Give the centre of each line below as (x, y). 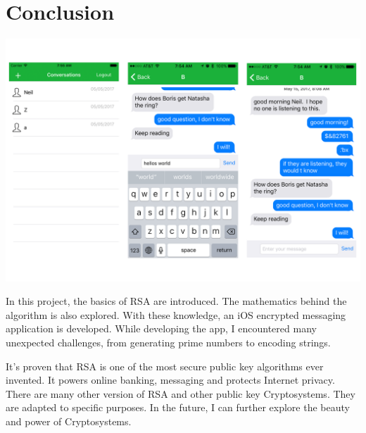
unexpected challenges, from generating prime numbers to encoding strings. (168, 343)
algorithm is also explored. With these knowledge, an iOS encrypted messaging (176, 314)
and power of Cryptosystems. (69, 421)
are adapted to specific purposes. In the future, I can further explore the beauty (178, 407)
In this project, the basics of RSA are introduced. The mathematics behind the (176, 301)
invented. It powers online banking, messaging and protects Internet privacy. (170, 380)
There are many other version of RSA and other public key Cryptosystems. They (181, 393)
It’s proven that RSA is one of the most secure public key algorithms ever (165, 366)
